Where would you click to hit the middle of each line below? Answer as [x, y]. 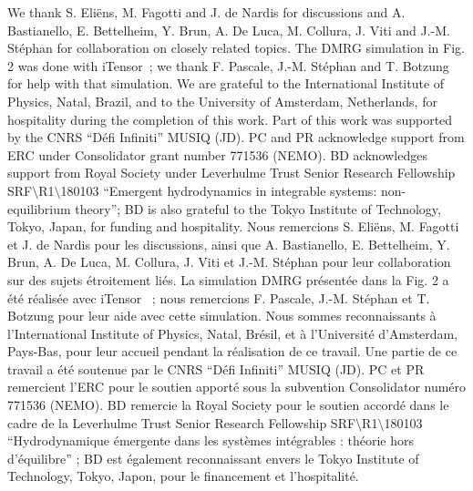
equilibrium [39, 208]
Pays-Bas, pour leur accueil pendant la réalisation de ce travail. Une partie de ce [232, 351]
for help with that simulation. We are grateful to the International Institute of [226, 83]
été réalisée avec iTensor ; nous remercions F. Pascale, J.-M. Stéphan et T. [219, 297]
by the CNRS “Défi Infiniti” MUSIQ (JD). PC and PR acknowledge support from [236, 137]
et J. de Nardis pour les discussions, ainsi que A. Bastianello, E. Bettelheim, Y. [229, 244]
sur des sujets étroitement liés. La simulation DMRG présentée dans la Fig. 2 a [228, 279]
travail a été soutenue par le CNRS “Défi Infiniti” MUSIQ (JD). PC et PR [216, 368]
